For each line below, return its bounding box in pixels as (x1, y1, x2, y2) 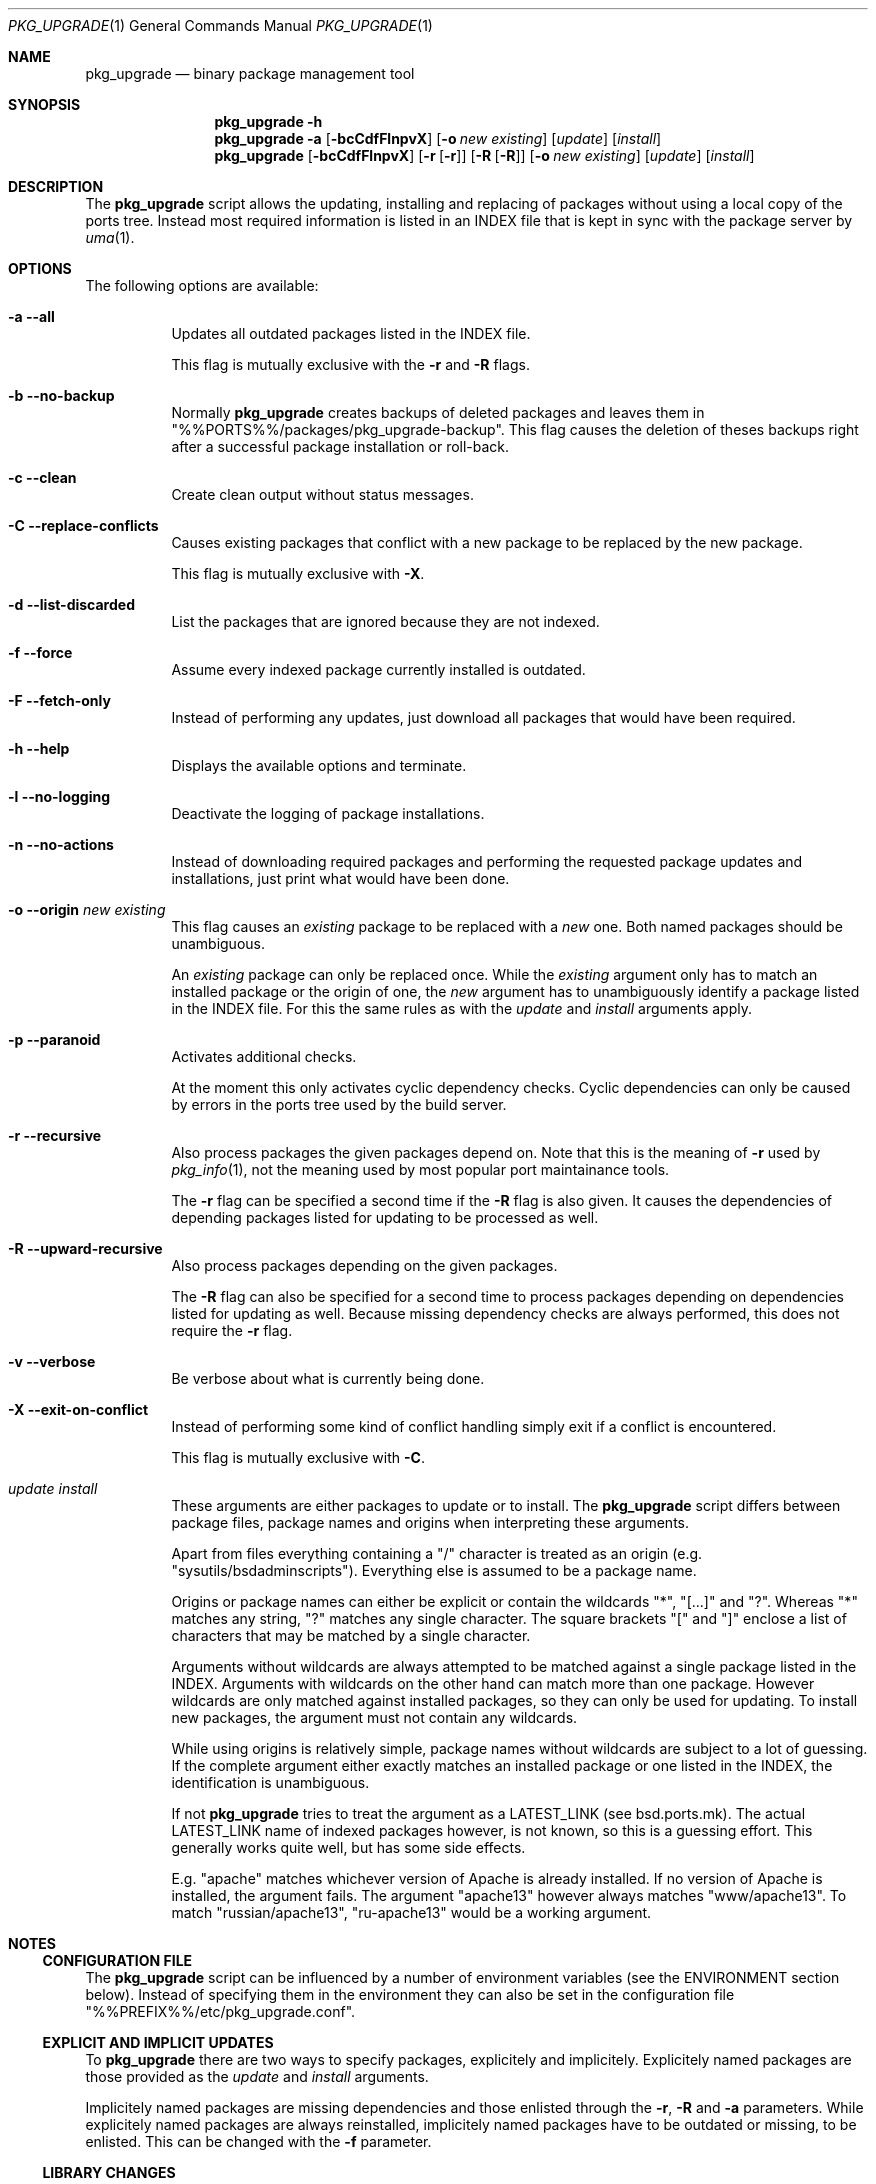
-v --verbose (8, 1353, 96, 1370)
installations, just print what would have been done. (171, 870, 510, 887)
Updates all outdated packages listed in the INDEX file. (171, 325, 531, 342)
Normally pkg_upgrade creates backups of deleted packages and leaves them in (171, 404, 705, 421)
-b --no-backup (8, 387, 115, 404)
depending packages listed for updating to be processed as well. (171, 1209, 599, 1226)
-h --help (8, 740, 70, 757)
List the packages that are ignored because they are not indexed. (171, 613, 600, 630)
